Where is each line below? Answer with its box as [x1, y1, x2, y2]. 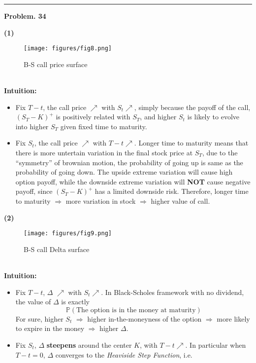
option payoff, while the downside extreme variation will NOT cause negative [15, 176, 251, 186]
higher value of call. [151, 195, 210, 206]
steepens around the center [46, 339, 132, 350]
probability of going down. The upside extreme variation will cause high [15, 167, 233, 177]
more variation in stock [65, 195, 136, 206]
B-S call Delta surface [24, 244, 90, 254]
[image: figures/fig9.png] [24, 230, 112, 237]
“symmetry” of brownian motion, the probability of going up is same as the [15, 157, 243, 167]
